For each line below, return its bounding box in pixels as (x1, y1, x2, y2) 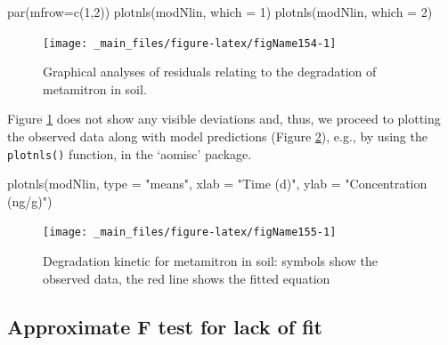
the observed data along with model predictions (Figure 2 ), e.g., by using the (7, 127, 428, 146)
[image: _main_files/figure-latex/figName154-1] (43, 36, 337, 50)
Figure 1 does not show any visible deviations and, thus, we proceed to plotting (7, 109, 441, 128)
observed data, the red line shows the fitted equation (43, 269, 330, 287)
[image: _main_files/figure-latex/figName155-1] (43, 226, 337, 239)
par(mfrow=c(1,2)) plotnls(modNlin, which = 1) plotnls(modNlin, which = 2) (7, 3, 433, 20)
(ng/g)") (7, 191, 53, 210)
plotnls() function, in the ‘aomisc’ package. (7, 144, 252, 163)
